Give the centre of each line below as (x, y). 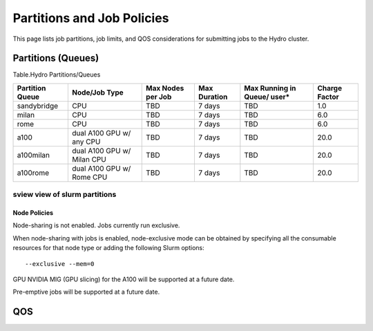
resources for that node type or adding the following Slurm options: (108, 248)
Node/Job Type (98, 92)
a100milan (33, 155)
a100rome (33, 173)
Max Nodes (165, 88)
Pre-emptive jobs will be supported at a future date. (86, 292)
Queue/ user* (267, 97)
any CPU (86, 142)
